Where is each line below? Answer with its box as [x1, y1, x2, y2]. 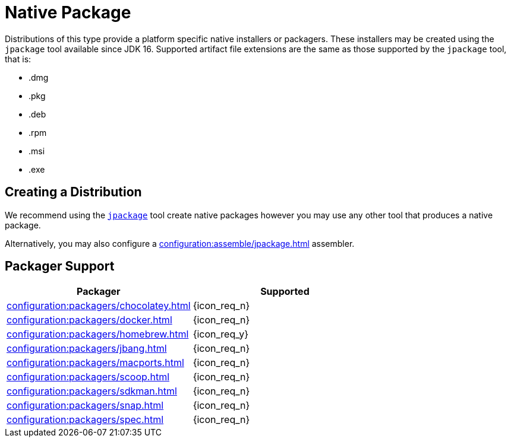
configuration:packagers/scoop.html [7, 371, 170, 383]
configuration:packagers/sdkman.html [7, 385, 177, 398]
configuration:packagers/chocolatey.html [7, 300, 191, 312]
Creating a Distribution [5, 185, 142, 200]
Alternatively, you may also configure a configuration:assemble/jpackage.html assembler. [5, 238, 355, 249]
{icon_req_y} [193, 328, 249, 341]
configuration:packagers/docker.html [7, 314, 172, 326]
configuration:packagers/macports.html [7, 357, 184, 369]
